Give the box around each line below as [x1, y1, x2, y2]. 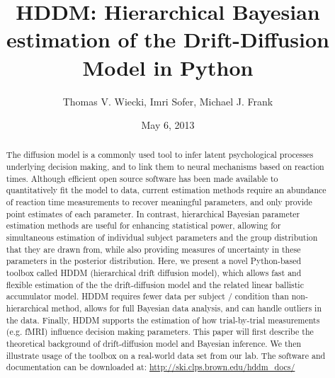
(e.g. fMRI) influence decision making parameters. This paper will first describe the [6, 326, 314, 338]
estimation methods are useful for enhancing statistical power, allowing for [6, 219, 281, 231]
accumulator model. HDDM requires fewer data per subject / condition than [6, 290, 289, 302]
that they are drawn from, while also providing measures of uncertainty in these [6, 243, 301, 255]
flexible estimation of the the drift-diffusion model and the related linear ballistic [6, 278, 304, 290]
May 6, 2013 [141, 118, 195, 132]
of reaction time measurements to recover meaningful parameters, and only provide [6, 196, 312, 208]
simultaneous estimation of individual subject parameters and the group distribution [6, 231, 318, 244]
